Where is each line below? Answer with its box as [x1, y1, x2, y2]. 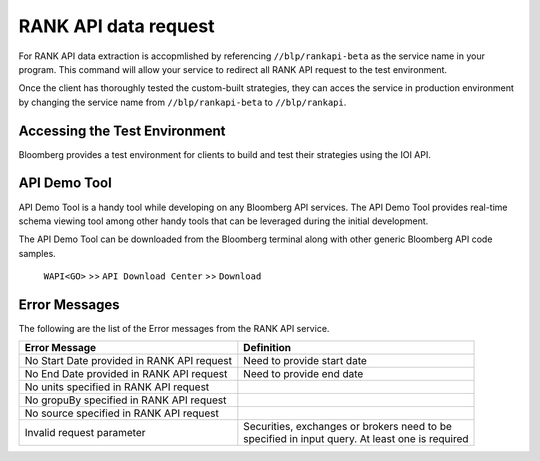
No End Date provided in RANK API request [24, 367, 228, 381]
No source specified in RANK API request [24, 406, 219, 420]
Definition [243, 341, 292, 355]
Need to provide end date [243, 367, 364, 381]
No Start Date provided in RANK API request [24, 354, 232, 368]
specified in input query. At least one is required [243, 432, 469, 446]
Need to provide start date [243, 354, 367, 368]
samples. [18, 247, 57, 259]
